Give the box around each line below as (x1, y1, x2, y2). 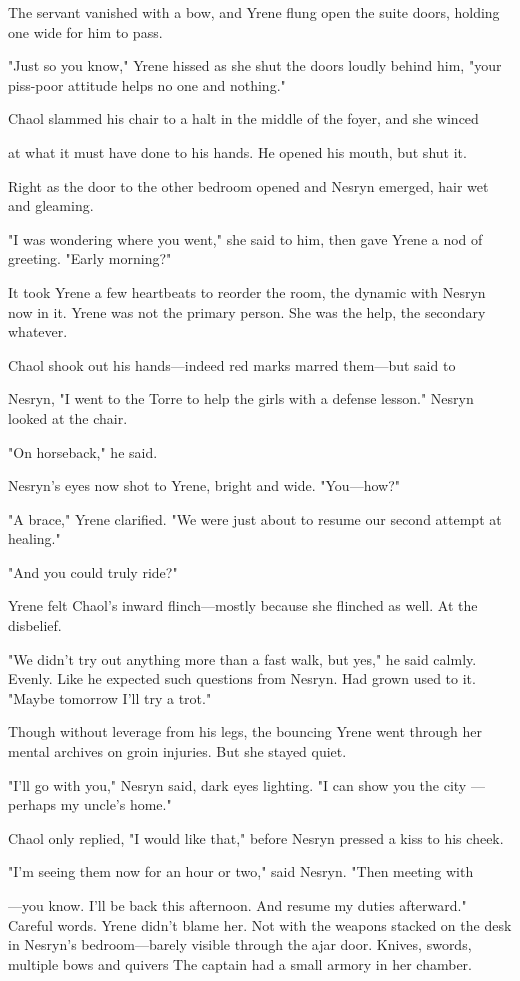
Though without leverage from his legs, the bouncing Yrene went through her (8, 721, 483, 742)
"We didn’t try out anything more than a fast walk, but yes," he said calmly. (8, 648, 477, 669)
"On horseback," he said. (8, 441, 158, 462)
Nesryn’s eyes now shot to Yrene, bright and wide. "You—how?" (8, 475, 400, 496)
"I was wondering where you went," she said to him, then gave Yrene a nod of (8, 228, 483, 249)
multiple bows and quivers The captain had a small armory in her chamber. (8, 953, 472, 974)
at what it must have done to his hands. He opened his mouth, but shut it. (8, 141, 467, 162)
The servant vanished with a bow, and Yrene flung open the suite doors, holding (8, 2, 500, 22)
